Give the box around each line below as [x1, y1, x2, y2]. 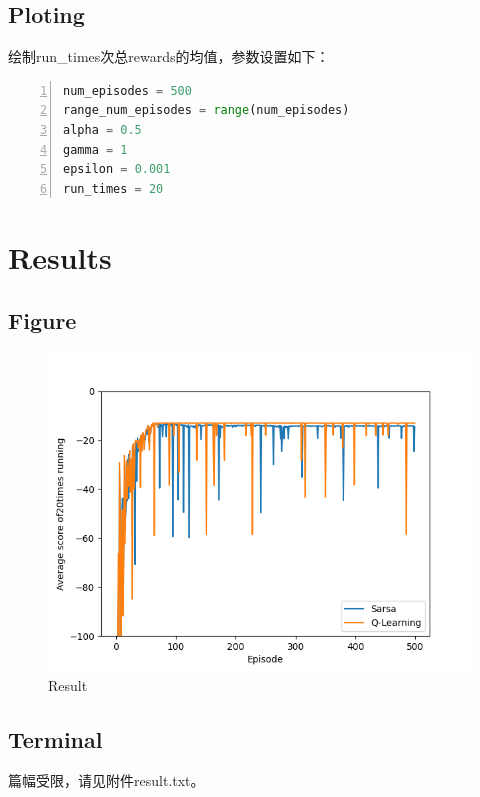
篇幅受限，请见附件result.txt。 [8, 770, 205, 791]
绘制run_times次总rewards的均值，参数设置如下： [8, 46, 330, 67]
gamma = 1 [63, 142, 128, 157]
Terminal [8, 723, 103, 754]
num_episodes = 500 [63, 83, 192, 98]
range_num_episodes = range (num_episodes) [63, 103, 350, 118]
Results [8, 236, 112, 277]
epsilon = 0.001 [63, 162, 171, 177]
